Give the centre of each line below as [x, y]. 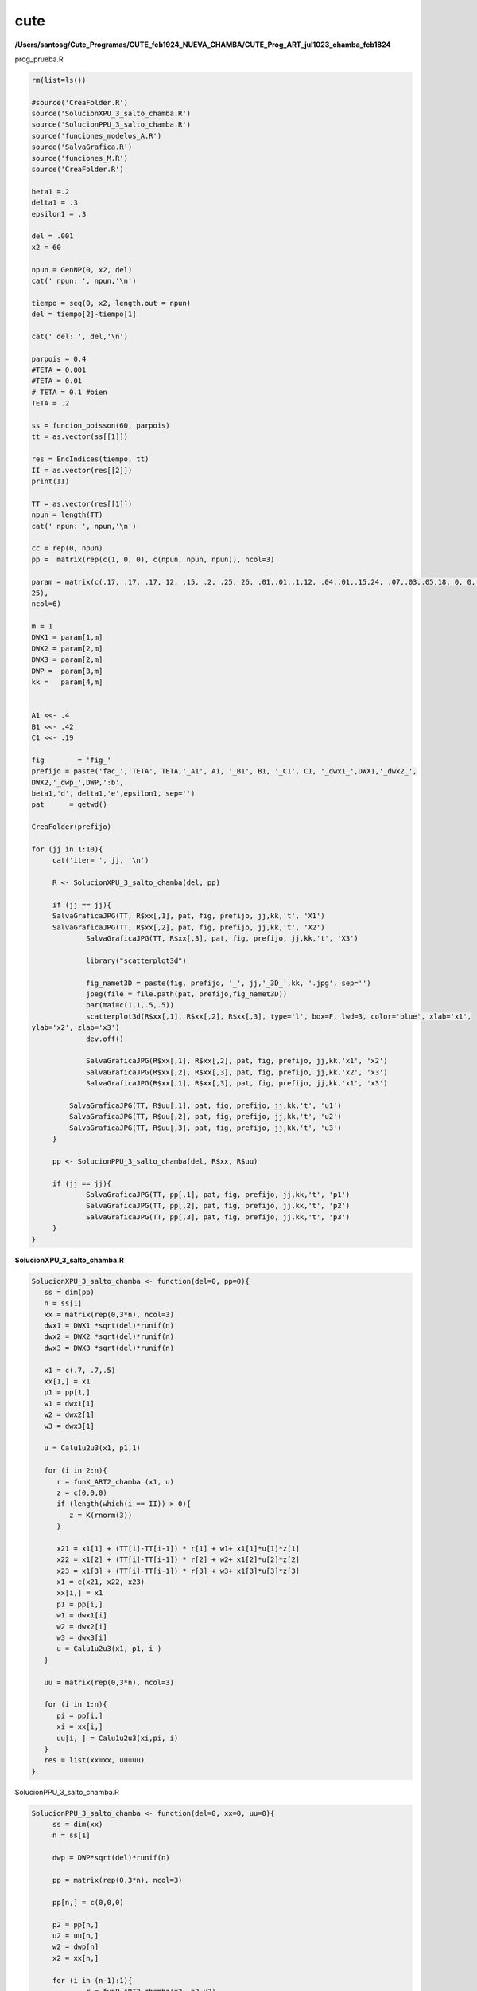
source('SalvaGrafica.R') [82, 147]
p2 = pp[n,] [76, 1925]
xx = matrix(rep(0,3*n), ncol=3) [109, 1314]
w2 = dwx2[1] [70, 1415]
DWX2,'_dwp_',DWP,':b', [78, 782]
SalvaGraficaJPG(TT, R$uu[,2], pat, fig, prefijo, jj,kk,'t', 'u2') [205, 1117]
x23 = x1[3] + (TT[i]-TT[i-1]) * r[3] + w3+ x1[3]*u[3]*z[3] [178, 1571]
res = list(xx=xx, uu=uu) [95, 1760]
